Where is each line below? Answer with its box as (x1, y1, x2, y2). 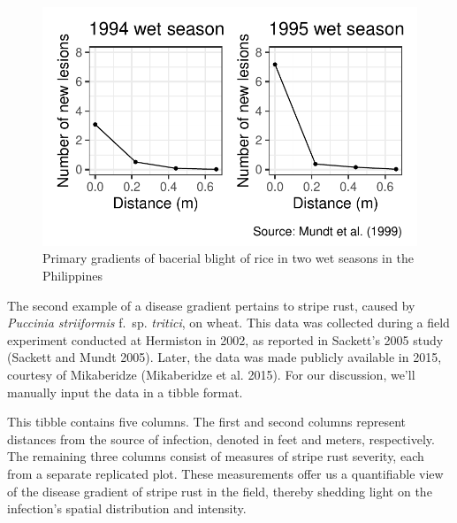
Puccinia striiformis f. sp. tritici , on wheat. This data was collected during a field (7, 313, 450, 332)
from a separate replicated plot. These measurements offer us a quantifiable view (7, 464, 444, 482)
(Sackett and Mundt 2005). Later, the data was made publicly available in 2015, (7, 348, 442, 366)
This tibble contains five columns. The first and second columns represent (7, 412, 406, 431)
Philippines (42, 266, 103, 284)
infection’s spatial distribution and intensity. (7, 499, 247, 518)
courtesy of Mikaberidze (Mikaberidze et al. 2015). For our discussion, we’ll (7, 365, 415, 383)
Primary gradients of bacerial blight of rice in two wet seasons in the (42, 249, 414, 267)
